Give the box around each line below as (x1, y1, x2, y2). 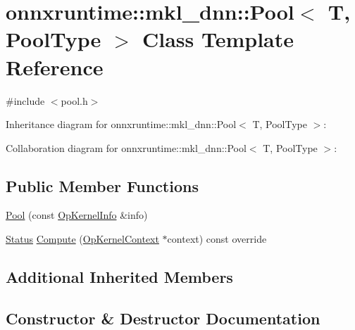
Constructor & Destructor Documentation (6, 307, 320, 329)
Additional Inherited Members (6, 266, 233, 288)
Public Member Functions (6, 174, 199, 196)
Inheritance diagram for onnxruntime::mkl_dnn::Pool (6, 117, 237, 132)
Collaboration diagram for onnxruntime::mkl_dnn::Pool (6, 140, 247, 155)
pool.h (61, 93, 88, 108)
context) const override (167, 231, 267, 246)
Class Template (142, 25, 294, 53)
